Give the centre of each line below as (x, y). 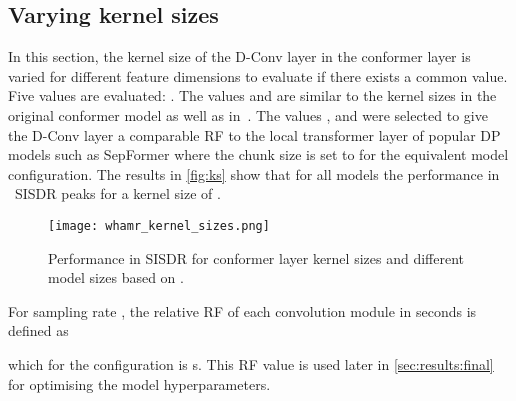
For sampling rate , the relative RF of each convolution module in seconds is (242, 310)
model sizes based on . (116, 277)
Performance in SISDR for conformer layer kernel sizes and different (256, 257)
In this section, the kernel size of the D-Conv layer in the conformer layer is (239, 56)
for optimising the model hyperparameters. (139, 383)
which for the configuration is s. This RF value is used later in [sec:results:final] (251, 363)
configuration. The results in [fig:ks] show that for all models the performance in (254, 173)
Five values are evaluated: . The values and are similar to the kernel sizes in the (252, 95)
